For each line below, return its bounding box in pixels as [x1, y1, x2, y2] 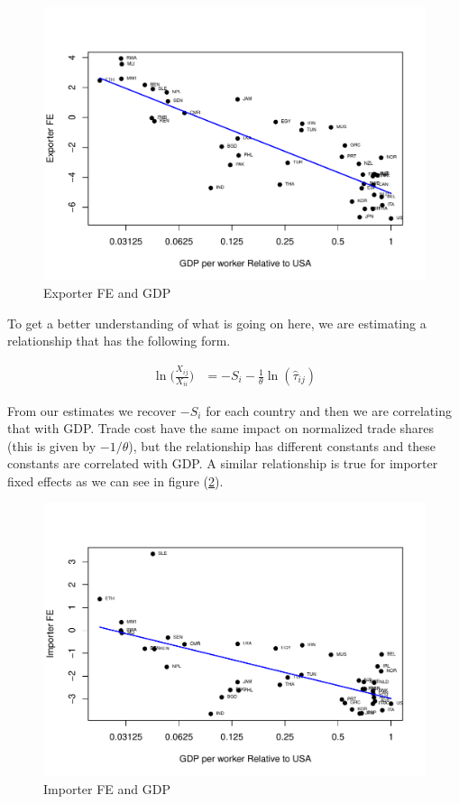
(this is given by [7, 436, 96, 455]
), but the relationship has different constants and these [128, 436, 436, 455]
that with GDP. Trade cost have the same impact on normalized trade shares [7, 419, 435, 438]
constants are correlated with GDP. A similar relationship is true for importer [7, 454, 438, 473]
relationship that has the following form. [7, 331, 231, 350]
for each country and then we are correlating [206, 401, 452, 420]
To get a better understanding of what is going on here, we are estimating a [7, 313, 427, 332]
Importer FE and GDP [43, 779, 170, 798]
